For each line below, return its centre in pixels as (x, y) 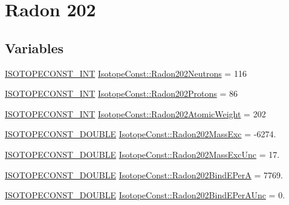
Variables (34, 47)
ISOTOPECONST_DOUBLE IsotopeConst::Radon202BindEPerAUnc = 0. (145, 195)
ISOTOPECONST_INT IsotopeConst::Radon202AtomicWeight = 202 (135, 113)
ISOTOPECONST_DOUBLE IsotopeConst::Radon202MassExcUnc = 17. (142, 154)
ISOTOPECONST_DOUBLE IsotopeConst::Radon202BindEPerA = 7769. (144, 174)
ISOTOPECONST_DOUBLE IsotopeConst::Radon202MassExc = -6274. (141, 134)
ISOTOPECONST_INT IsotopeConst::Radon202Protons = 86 (121, 93)
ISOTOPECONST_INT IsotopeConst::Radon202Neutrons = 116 (126, 73)
